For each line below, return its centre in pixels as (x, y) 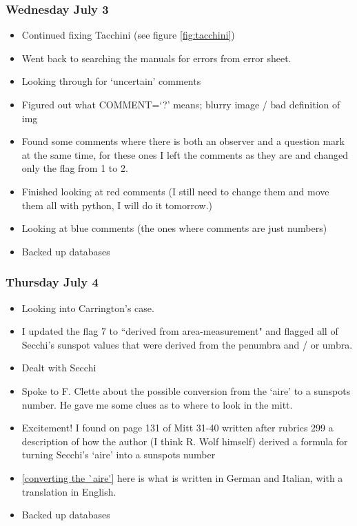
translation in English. (69, 491)
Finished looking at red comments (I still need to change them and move (175, 191)
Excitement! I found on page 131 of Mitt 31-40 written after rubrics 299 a (177, 428)
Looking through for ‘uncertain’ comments (111, 81)
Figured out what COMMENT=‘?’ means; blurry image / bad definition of (181, 104)
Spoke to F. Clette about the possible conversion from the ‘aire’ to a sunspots (186, 390)
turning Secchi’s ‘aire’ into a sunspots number (119, 455)
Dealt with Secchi (59, 368)
